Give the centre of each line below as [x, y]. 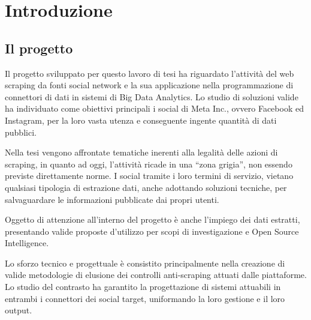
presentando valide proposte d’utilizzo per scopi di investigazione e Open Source [152, 231]
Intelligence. [27, 243]
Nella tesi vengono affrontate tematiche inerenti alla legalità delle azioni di [141, 152]
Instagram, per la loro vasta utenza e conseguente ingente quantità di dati [141, 120]
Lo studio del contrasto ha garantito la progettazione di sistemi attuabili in [143, 287]
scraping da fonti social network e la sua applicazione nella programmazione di [149, 85]
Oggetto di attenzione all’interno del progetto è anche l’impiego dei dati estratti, [153, 219]
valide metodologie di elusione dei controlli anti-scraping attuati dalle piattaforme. [156, 275]
